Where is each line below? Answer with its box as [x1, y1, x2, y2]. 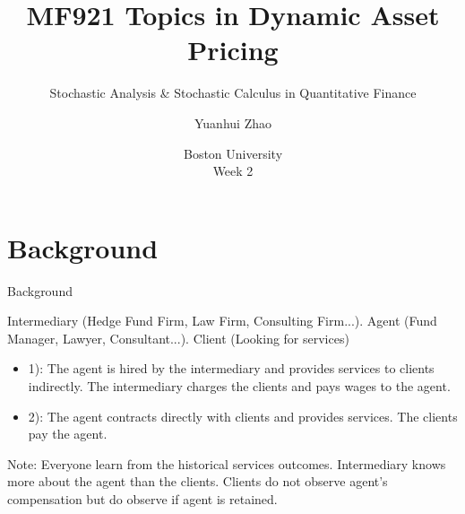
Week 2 [212, 161, 254, 180]
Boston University [183, 144, 283, 162]
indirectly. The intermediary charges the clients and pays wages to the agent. [28, 377, 451, 395]
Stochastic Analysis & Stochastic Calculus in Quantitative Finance [49, 83, 417, 102]
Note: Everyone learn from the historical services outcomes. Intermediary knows [7, 454, 446, 473]
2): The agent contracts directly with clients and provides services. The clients [28, 406, 458, 425]
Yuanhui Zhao [194, 113, 271, 132]
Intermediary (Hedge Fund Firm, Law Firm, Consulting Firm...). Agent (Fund [7, 311, 437, 330]
